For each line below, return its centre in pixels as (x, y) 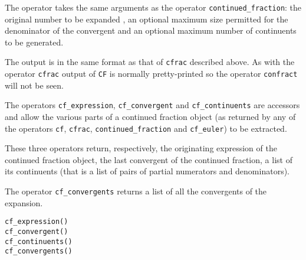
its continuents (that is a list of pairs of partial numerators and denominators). (147, 171)
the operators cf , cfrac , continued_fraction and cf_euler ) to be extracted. (146, 128)
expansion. (24, 202)
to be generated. (34, 42)
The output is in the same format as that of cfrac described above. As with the (150, 62)
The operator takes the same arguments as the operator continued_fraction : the (153, 7)
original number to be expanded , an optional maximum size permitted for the (147, 19)
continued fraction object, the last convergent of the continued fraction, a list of (149, 159)
